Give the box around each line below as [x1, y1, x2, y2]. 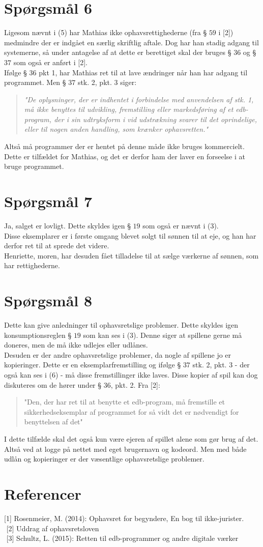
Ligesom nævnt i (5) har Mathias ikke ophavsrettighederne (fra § [4, 27, 207, 38]
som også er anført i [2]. [13, 56, 87, 67]
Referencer [4, 483, 81, 504]
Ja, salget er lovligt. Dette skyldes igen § [4, 220, 131, 231]
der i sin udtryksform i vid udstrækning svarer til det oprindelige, [54, 113, 257, 124]
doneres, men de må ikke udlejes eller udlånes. [4, 339, 148, 350]
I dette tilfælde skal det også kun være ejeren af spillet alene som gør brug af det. [4, 434, 258, 444]
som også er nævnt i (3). [142, 220, 219, 231]
